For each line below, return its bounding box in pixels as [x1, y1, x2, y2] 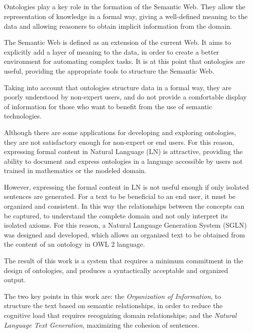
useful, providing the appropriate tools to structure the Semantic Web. [4, 65, 215, 76]
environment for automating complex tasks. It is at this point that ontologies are [4, 56, 245, 66]
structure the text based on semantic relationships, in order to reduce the [4, 300, 223, 311]
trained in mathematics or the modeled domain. [4, 165, 146, 176]
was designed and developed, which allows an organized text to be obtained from [4, 229, 245, 239]
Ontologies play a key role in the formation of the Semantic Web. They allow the [4, 1, 245, 12]
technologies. [4, 111, 42, 121]
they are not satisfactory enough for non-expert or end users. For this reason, [4, 137, 235, 147]
